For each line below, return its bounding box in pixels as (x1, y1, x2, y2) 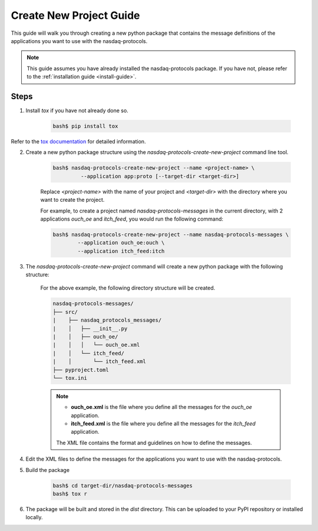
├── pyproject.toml (52, 366, 109, 373)
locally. (25, 514, 43, 521)
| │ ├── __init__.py (52, 325, 128, 332)
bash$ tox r (52, 490, 88, 497)
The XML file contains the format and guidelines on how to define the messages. (56, 439, 253, 446)
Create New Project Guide (11, 9, 141, 22)
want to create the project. (40, 196, 105, 204)
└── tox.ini (52, 375, 88, 381)
